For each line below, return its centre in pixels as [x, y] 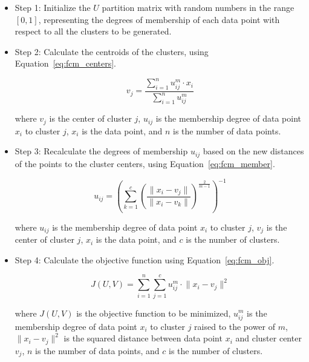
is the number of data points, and [97, 350]
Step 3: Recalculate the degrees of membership [101, 151]
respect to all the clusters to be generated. [93, 31]
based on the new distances [253, 151]
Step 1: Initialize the [53, 7]
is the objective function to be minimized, [154, 313]
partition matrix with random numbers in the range [198, 7]
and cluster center [268, 338]
